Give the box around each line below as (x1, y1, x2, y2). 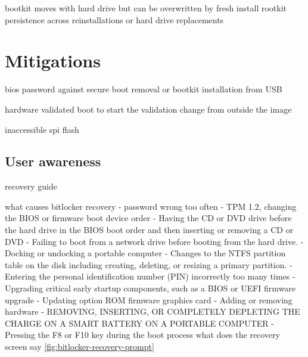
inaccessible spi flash (5, 123, 79, 135)
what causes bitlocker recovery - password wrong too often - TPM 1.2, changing (5, 200, 297, 212)
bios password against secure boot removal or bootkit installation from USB (5, 83, 282, 95)
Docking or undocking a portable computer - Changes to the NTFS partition (5, 247, 286, 259)
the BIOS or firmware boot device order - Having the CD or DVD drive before (5, 212, 292, 224)
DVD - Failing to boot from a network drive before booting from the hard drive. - (5, 235, 304, 247)
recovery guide (5, 180, 57, 193)
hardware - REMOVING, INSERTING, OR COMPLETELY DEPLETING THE (5, 305, 300, 318)
